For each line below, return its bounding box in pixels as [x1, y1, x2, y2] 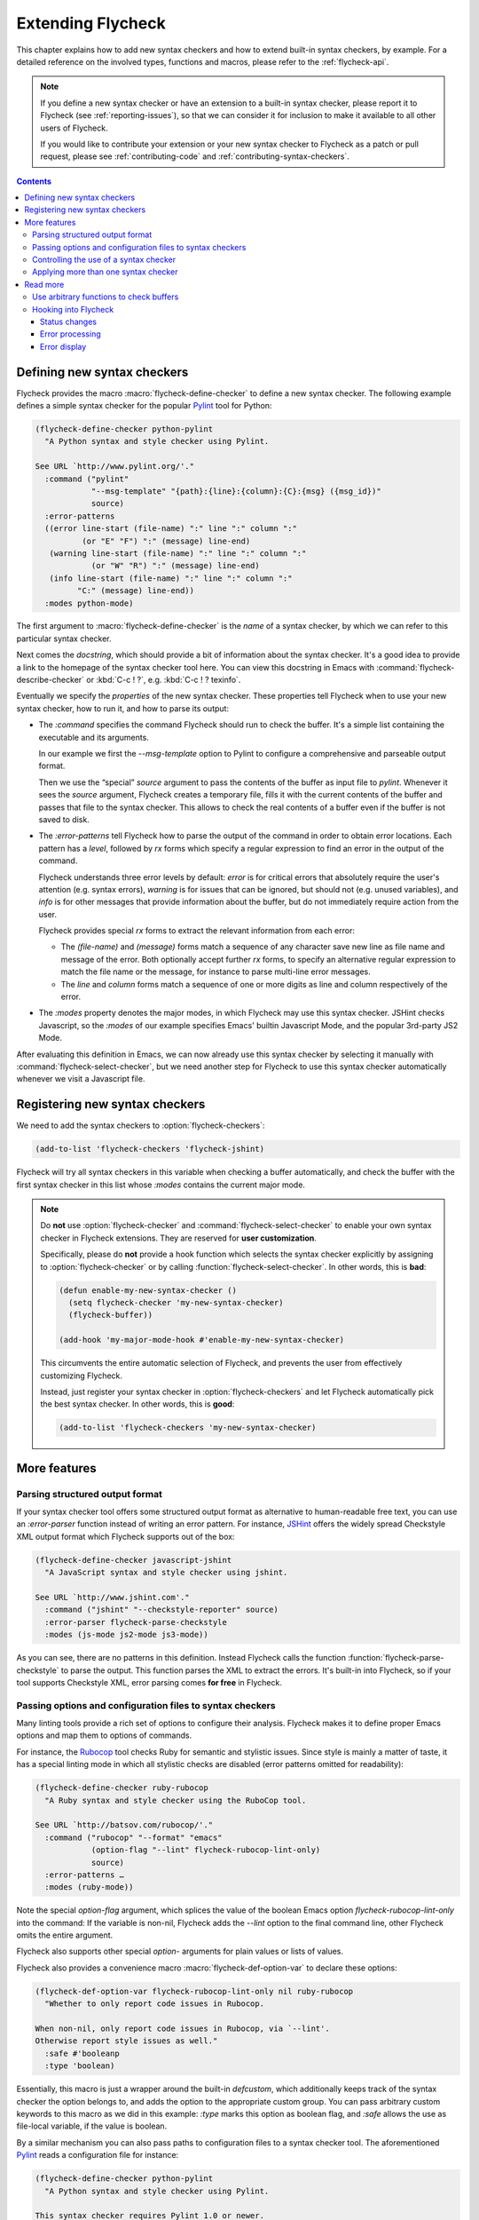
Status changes [40, 316, 98, 327]
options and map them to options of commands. [16, 1730, 192, 1740]
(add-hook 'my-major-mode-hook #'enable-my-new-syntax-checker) [59, 1335, 345, 1345]
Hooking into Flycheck [32, 304, 114, 314]
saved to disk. [38, 813, 90, 825]
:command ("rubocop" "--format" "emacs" [44, 1832, 223, 1843]
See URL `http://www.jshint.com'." [35, 1592, 190, 1602]
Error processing [40, 329, 101, 339]
